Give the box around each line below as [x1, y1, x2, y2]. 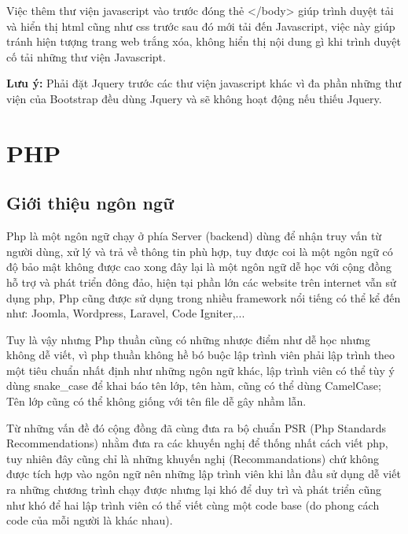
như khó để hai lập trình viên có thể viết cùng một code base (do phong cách [6, 496, 380, 513]
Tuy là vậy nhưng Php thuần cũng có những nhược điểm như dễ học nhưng [6, 331, 371, 347]
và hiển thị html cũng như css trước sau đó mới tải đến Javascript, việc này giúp [6, 17, 395, 34]
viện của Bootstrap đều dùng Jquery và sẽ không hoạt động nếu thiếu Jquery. [6, 90, 382, 106]
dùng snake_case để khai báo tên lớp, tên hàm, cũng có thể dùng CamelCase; [6, 377, 381, 394]
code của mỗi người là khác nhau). [6, 512, 173, 528]
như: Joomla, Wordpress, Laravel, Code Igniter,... [6, 305, 245, 321]
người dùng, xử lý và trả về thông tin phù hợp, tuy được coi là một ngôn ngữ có [6, 243, 393, 259]
